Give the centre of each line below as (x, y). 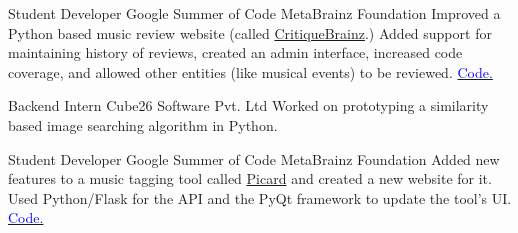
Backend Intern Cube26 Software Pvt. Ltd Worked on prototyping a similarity (248, 105)
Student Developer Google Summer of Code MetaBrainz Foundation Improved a (254, 13)
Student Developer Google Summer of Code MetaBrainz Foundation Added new (254, 158)
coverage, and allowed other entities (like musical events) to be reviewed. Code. (250, 71)
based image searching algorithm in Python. (143, 124)
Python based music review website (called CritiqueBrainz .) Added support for (250, 32)
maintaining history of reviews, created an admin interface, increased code (235, 52)
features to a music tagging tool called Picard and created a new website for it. (250, 178)
